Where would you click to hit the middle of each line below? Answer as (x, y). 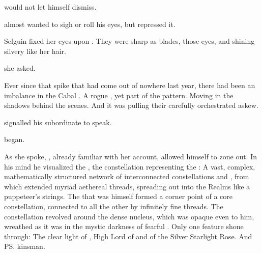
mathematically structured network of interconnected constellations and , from (127, 176)
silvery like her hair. (35, 51)
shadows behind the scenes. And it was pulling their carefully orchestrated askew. (131, 105)
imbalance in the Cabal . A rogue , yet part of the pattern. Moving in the (119, 95)
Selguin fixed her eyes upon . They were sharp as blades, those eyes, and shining (129, 41)
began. (14, 139)
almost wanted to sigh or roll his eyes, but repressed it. (90, 24)
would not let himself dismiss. (50, 7)
